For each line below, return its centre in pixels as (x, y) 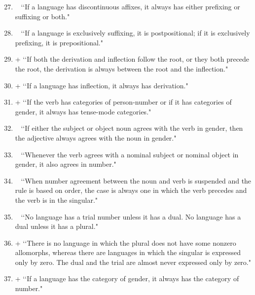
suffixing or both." (42, 16)
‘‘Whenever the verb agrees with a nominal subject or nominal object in (130, 154)
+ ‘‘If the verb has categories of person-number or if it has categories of (123, 102)
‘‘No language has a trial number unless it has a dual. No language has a (131, 216)
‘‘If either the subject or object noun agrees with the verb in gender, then (132, 128)
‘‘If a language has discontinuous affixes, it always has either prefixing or (130, 6)
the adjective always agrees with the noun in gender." (96, 137)
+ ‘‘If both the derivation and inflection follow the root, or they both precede (132, 59)
